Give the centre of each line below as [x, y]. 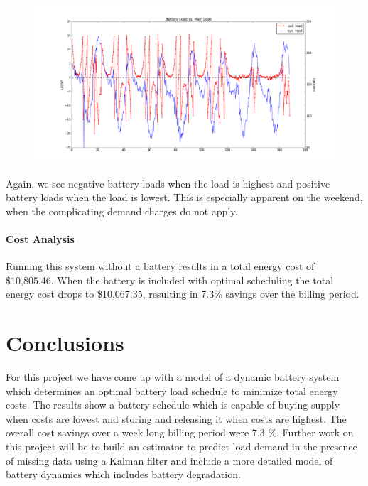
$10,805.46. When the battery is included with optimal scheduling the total [170, 280]
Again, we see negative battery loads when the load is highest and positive [168, 183]
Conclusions [65, 343]
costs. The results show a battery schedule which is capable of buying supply [173, 405]
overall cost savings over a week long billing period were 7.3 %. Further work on [180, 432]
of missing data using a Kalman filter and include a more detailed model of [169, 460]
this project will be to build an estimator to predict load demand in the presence [182, 446]
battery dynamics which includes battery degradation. [123, 474]
